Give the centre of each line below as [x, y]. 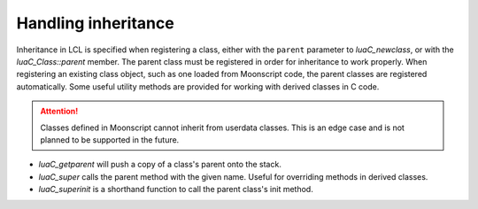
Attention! [59, 112]
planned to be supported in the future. [110, 139]
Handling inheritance [95, 23]
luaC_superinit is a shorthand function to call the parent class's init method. [176, 190]
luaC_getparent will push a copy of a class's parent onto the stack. [160, 165]
